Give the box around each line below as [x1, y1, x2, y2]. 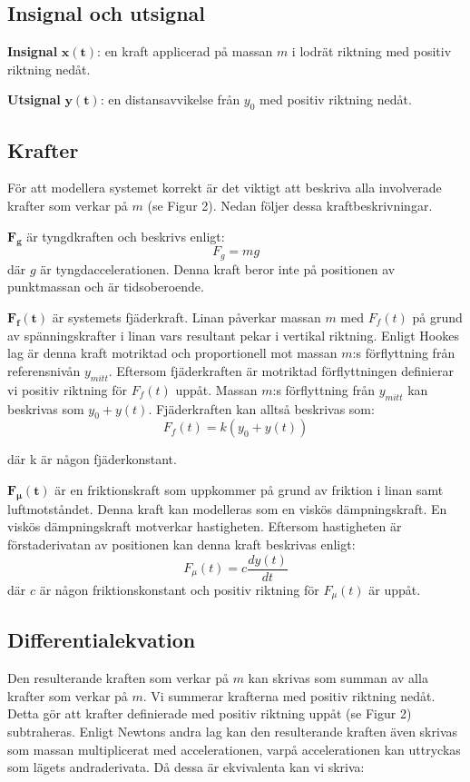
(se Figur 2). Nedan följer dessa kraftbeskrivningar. [147, 195, 433, 214]
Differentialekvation [7, 626, 196, 654]
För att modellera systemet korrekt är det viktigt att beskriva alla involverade [7, 178, 442, 197]
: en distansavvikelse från [100, 90, 240, 109]
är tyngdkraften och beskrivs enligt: [26, 226, 225, 245]
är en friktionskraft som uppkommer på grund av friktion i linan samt [54, 480, 444, 499]
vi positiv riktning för [7, 380, 128, 399]
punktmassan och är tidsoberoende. [7, 277, 204, 296]
